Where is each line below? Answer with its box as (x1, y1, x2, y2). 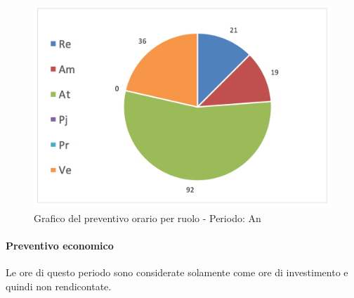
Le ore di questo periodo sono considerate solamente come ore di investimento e (6, 265, 348, 280)
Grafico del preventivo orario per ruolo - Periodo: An (34, 210, 261, 225)
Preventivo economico (6, 238, 114, 252)
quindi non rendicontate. (6, 278, 112, 293)
